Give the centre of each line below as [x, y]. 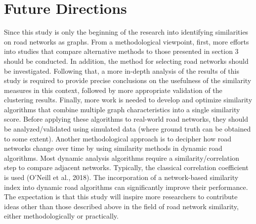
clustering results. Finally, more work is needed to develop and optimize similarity [128, 100]
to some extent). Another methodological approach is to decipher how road [118, 138]
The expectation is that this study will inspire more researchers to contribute [121, 197]
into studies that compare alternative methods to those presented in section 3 [121, 51]
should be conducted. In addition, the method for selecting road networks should [126, 61]
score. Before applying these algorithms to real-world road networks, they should [126, 119]
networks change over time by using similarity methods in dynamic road [113, 148]
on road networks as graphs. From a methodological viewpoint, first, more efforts [127, 41]
